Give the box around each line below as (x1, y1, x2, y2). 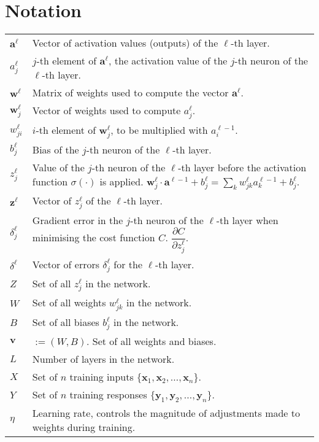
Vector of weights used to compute (32, 103, 181, 118)
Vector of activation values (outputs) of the (32, 36, 218, 50)
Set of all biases (32, 315, 99, 330)
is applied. (99, 174, 144, 188)
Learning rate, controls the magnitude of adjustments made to (32, 406, 301, 421)
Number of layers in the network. (32, 352, 175, 366)
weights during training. (32, 420, 136, 435)
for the (113, 257, 143, 271)
